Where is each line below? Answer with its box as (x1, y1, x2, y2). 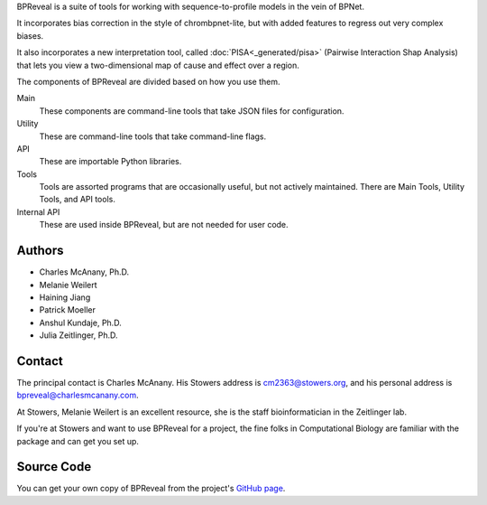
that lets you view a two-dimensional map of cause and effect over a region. (16, 60, 299, 70)
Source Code (16, 459, 92, 474)
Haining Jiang (39, 292, 91, 303)
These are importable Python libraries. (39, 156, 182, 167)
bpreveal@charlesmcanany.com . (16, 389, 139, 401)
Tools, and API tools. (39, 194, 116, 205)
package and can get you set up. (16, 435, 140, 446)
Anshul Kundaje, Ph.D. (39, 317, 122, 328)
